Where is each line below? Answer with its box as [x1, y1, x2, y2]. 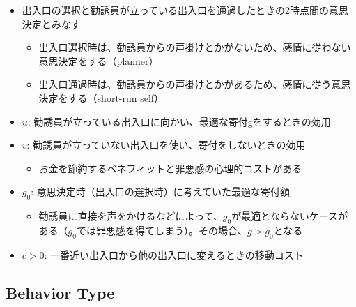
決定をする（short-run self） [38, 90, 164, 105]
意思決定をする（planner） [38, 53, 159, 68]
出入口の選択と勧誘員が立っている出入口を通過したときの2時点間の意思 [22, 3, 349, 17]
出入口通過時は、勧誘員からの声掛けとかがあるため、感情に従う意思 [38, 77, 351, 91]
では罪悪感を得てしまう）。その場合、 [76, 223, 247, 237]
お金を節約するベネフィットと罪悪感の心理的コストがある [38, 160, 302, 175]
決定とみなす [22, 16, 81, 31]
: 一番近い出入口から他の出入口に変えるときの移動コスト [44, 247, 304, 262]
